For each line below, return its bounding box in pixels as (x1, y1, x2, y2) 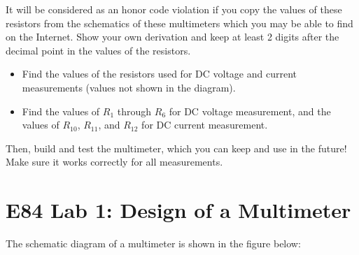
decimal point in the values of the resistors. (6, 43, 191, 57)
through (117, 103, 152, 118)
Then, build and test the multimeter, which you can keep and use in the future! (6, 140, 347, 155)
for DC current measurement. (141, 117, 268, 132)
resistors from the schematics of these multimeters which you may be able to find (6, 15, 353, 30)
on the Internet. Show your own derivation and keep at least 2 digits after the (6, 29, 339, 44)
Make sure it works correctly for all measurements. (6, 154, 223, 169)
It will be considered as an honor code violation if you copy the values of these (6, 2, 342, 16)
